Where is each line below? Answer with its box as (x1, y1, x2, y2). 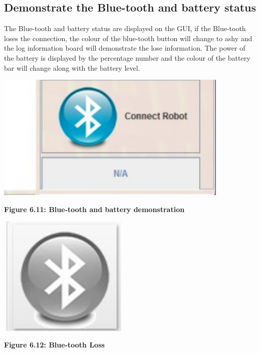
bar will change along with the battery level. (4, 62, 140, 73)
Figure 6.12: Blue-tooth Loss (4, 339, 105, 350)
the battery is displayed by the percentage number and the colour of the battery (4, 52, 250, 63)
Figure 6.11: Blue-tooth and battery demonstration (4, 204, 185, 214)
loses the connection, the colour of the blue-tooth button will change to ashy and (4, 33, 252, 43)
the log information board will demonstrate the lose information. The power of (4, 43, 245, 53)
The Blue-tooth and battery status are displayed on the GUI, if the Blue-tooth (4, 23, 246, 34)
